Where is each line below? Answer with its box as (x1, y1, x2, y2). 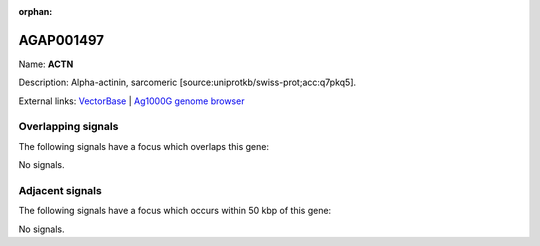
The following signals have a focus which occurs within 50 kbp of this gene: (18, 205, 332, 217)
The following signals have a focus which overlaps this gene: (18, 140, 270, 152)
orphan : (18, 6, 53, 17)
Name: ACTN (18, 58, 74, 70)
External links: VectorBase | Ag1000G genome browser (18, 95, 245, 107)
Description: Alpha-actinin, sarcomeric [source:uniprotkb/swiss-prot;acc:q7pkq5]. (18, 76, 357, 89)
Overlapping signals (18, 120, 119, 134)
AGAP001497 (18, 31, 105, 49)
